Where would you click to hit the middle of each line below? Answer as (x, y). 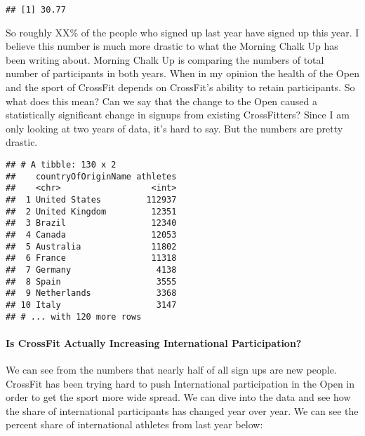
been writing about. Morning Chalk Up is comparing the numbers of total (165, 59)
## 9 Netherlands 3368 (91, 293)
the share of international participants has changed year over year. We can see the (182, 410)
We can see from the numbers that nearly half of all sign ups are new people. (171, 369)
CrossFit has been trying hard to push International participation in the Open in (180, 383)
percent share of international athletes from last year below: (134, 424)
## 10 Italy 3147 (91, 305)
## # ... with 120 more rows (74, 316)
